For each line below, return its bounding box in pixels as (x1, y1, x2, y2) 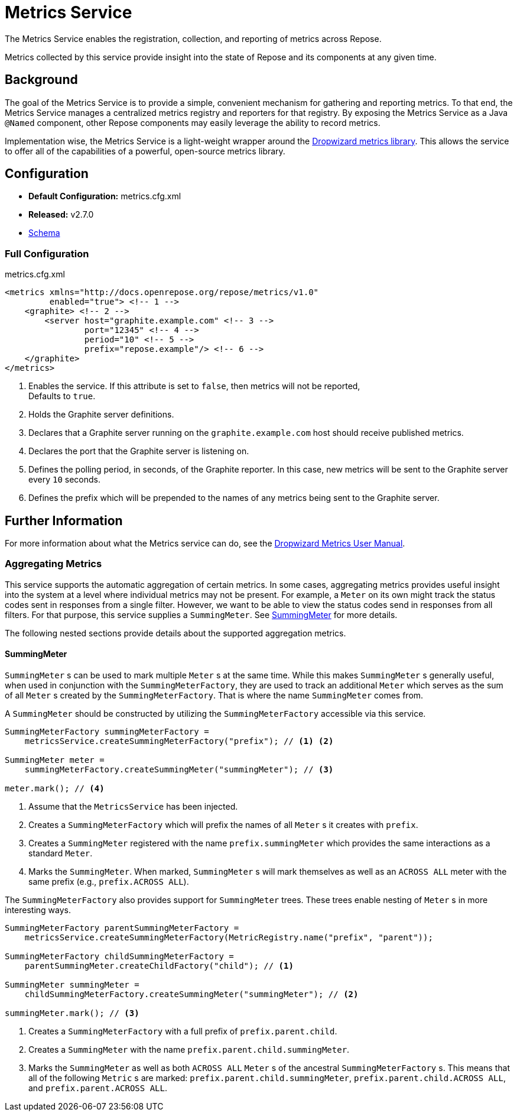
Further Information (5, 513, 123, 528)
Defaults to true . (28, 391, 96, 402)
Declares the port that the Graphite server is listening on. (28, 446, 249, 457)
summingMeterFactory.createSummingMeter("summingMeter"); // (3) (24, 765, 334, 774)
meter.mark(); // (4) (5, 784, 105, 793)
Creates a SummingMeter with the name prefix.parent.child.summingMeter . (28, 1044, 350, 1054)
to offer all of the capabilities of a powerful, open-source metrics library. (5, 145, 285, 156)
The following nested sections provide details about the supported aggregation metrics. (5, 627, 346, 638)
